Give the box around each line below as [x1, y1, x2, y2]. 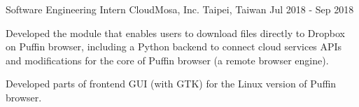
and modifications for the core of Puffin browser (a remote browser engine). [6, 52, 329, 67]
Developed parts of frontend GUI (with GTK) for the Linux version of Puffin [6, 76, 337, 91]
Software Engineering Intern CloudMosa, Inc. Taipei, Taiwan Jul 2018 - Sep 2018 [6, 2, 354, 16]
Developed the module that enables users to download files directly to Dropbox [6, 25, 345, 40]
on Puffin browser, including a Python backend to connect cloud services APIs [6, 39, 342, 54]
